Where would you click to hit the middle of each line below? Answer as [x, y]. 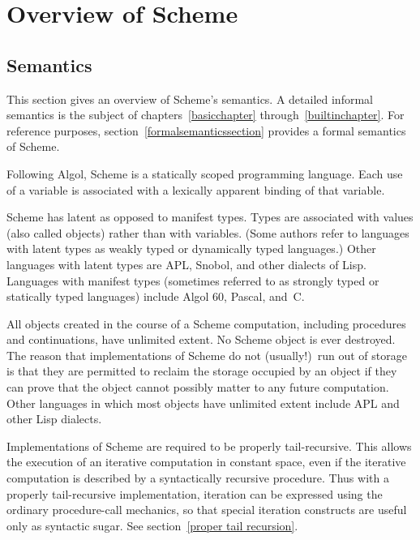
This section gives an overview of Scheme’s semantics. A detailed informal [190, 99]
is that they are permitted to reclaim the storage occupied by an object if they [202, 371]
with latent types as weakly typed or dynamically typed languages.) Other [191, 249]
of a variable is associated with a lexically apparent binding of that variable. [196, 189]
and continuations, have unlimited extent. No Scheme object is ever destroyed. [201, 339]
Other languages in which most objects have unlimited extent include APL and [203, 403]
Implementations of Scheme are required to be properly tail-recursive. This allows [209, 446]
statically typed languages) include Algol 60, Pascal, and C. [156, 296]
